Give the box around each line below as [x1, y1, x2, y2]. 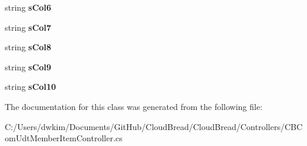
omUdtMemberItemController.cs [5, 132, 123, 144]
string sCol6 [5, 1, 52, 13]
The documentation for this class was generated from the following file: [5, 100, 263, 112]
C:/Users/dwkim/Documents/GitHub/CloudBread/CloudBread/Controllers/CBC [5, 120, 303, 132]
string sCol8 [5, 41, 52, 53]
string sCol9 [5, 60, 52, 73]
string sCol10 [5, 80, 56, 93]
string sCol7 [5, 21, 52, 33]
